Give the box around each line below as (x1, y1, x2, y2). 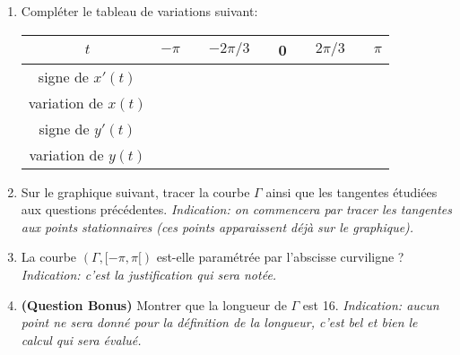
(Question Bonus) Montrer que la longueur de (21, 295, 287, 314)
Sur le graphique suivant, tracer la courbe (21, 182, 250, 201)
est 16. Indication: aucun (302, 295, 439, 314)
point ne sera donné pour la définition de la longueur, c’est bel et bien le (21, 313, 418, 332)
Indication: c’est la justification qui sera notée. (21, 264, 277, 283)
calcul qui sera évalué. (21, 330, 142, 349)
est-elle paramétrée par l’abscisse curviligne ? (156, 247, 404, 266)
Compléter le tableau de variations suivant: (21, 2, 258, 20)
